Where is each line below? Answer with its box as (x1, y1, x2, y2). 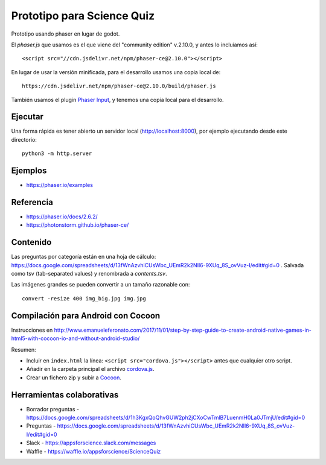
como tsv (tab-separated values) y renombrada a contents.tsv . (11, 270, 167, 277)
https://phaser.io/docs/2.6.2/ (26, 213, 98, 220)
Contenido (11, 237, 52, 247)
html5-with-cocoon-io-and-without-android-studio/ (11, 335, 140, 342)
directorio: (11, 136, 37, 143)
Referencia (11, 197, 54, 207)
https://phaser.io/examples (26, 182, 94, 189)
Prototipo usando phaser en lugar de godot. (11, 30, 120, 37)
